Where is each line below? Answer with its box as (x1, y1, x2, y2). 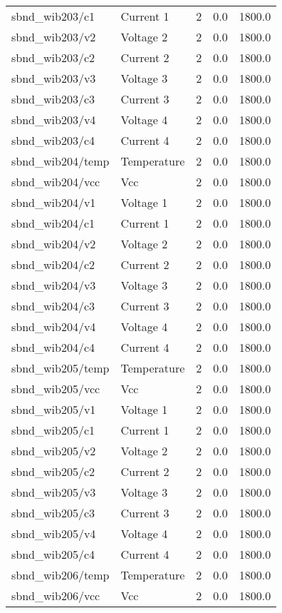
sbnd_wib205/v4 (11, 525, 96, 542)
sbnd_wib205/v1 (11, 401, 96, 417)
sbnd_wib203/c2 (11, 49, 95, 66)
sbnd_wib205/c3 (11, 505, 95, 521)
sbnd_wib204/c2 (11, 256, 95, 273)
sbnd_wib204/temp (11, 153, 110, 169)
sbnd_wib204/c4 (11, 339, 95, 355)
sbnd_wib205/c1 (11, 422, 95, 438)
